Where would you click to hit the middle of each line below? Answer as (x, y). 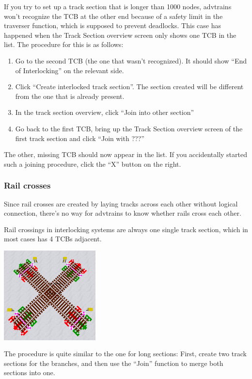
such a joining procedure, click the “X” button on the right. (93, 164)
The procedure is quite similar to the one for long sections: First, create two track (125, 354)
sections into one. (30, 372)
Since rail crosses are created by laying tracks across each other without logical (121, 203)
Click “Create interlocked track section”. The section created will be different (129, 87)
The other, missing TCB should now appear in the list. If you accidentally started (126, 154)
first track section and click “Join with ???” (80, 138)
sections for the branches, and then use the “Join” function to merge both (114, 363)
